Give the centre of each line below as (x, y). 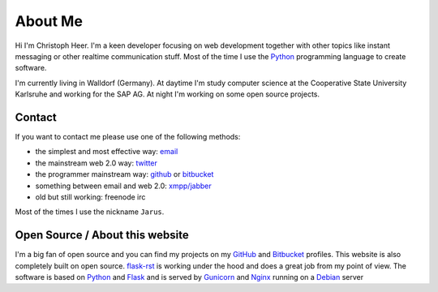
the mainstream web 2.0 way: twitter (97, 163)
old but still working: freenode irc (90, 197)
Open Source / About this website (102, 235)
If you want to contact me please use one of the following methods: (128, 137)
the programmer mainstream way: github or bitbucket (125, 174)
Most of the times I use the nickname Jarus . (90, 212)
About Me (49, 21)
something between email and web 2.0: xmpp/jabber (123, 186)
